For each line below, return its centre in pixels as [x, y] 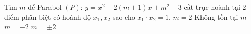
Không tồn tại [216, 17]
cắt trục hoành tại [212, 7]
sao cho [124, 17]
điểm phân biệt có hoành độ [47, 17]
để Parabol [45, 7]
